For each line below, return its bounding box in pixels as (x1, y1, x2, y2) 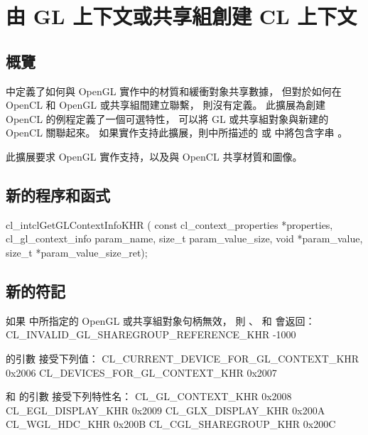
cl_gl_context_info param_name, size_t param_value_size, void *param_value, (6, 231, 363, 246)
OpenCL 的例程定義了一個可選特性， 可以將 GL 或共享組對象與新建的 (6, 111, 329, 126)
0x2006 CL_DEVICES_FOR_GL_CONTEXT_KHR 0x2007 (6, 365, 277, 380)
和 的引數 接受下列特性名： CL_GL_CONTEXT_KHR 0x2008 (6, 389, 292, 404)
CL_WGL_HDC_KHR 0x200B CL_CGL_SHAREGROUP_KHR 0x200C (6, 417, 336, 431)
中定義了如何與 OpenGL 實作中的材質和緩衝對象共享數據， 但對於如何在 (6, 83, 342, 98)
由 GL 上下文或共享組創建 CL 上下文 (6, 1, 357, 31)
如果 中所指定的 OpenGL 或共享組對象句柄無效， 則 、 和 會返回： (6, 313, 315, 328)
